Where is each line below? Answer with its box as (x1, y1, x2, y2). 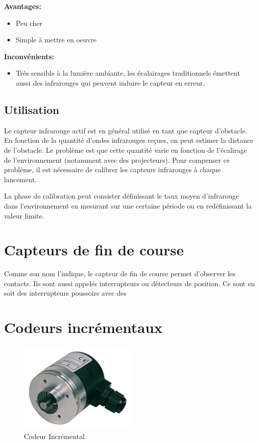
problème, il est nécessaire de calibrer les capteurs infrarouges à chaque (4, 164, 221, 175)
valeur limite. (4, 210, 44, 221)
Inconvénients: (4, 51, 54, 61)
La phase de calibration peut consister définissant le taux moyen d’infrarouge (4, 191, 239, 201)
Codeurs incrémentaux (4, 317, 163, 337)
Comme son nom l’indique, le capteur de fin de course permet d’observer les (4, 268, 236, 279)
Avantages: (4, 1, 41, 11)
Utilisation (4, 102, 59, 117)
